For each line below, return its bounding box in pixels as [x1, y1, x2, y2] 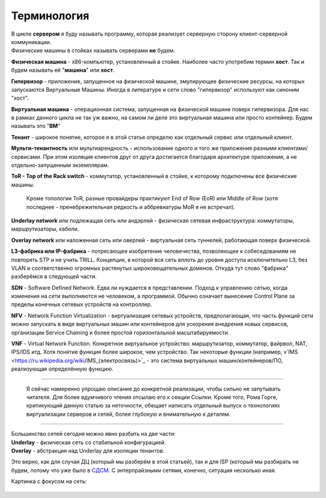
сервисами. [11, 153, 42, 160]
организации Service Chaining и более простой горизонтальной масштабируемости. [11, 329, 229, 336]
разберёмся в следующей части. [11, 273, 97, 280]
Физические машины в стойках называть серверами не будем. [11, 47, 175, 54]
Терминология [11, 9, 90, 22]
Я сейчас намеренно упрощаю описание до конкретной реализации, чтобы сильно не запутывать [26, 385, 281, 392]
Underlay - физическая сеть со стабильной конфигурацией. [11, 438, 166, 446]
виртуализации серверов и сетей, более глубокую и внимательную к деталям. [26, 410, 231, 418]
